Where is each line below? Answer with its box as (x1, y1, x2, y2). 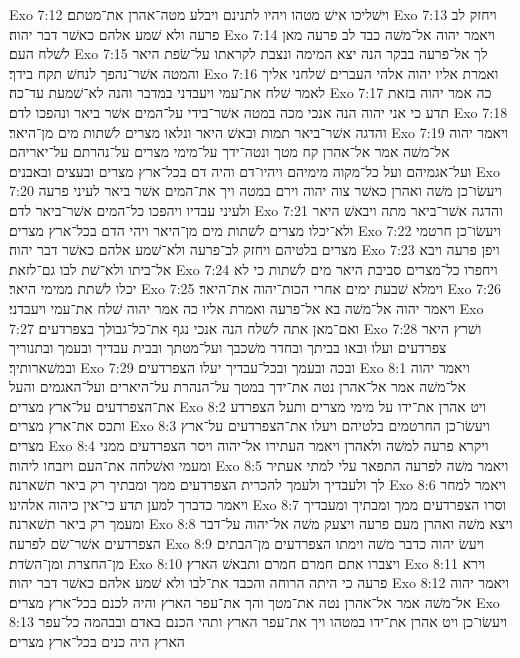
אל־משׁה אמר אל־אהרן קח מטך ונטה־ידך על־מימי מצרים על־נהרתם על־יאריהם (9, 141, 450, 162)
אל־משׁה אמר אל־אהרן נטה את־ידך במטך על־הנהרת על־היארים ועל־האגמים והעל (9, 376, 466, 397)
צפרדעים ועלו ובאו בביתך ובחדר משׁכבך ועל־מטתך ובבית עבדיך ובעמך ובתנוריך (9, 337, 447, 358)
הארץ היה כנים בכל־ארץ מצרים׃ (9, 631, 185, 651)
